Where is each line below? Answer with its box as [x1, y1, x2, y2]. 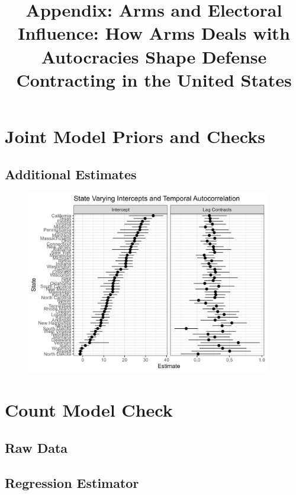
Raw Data [5, 438, 68, 456]
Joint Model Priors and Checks [5, 123, 265, 148]
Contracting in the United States [16, 67, 292, 91]
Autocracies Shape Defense [41, 44, 267, 68]
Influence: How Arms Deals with [18, 21, 290, 45]
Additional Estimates [5, 164, 137, 183]
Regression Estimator [5, 473, 139, 491]
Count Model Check [5, 398, 173, 422]
